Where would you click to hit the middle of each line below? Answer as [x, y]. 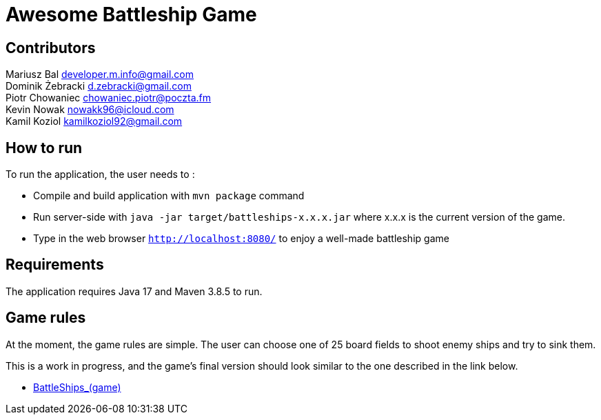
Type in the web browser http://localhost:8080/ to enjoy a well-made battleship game [241, 239]
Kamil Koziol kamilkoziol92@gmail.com [94, 121]
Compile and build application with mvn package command [169, 196]
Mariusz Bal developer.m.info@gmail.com [100, 74]
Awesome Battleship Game [131, 14]
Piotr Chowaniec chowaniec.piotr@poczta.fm [109, 98]
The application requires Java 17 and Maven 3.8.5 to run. [134, 291]
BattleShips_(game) [77, 387]
